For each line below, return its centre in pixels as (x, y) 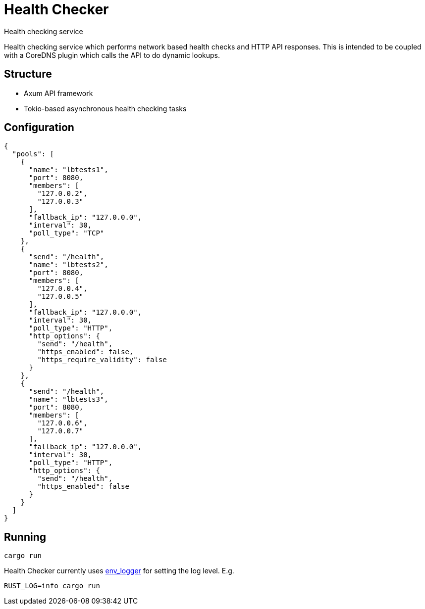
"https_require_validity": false (102, 360)
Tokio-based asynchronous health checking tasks (105, 108)
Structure (28, 74)
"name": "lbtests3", (69, 399)
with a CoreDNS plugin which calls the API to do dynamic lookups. (112, 55)
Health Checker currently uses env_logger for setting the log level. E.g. (119, 571)
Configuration (39, 128)
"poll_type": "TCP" (67, 233)
